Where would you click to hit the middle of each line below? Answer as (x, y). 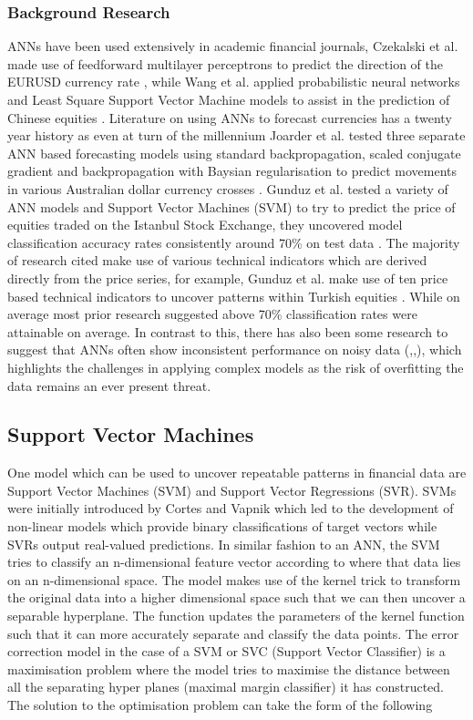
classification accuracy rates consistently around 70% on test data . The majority (234, 242)
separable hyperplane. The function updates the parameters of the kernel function (236, 616)
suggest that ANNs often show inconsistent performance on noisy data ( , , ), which (235, 350)
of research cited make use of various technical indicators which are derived (217, 260)
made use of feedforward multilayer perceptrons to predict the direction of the (225, 63)
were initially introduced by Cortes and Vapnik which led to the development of (231, 508)
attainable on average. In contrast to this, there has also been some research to (228, 331)
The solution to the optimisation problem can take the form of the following (220, 705)
